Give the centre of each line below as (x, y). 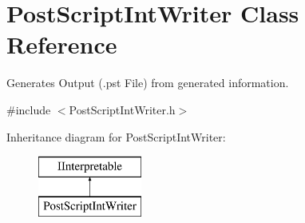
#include (29, 109)
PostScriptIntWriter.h (122, 109)
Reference (62, 44)
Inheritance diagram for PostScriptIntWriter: (116, 136)
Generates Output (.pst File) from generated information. (148, 83)
